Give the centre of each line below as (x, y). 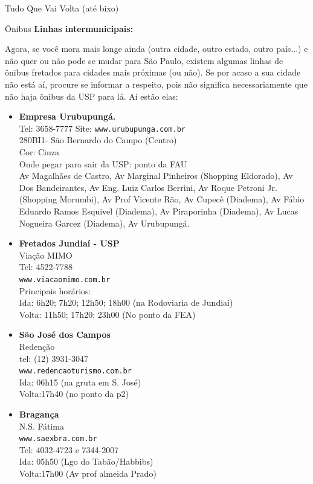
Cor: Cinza (39, 152)
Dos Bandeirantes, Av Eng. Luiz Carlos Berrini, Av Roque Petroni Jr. (148, 187)
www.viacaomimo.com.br (65, 279)
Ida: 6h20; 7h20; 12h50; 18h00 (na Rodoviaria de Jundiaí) (126, 302)
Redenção (37, 346)
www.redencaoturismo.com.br (75, 371)
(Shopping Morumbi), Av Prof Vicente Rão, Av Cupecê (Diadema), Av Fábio (162, 199)
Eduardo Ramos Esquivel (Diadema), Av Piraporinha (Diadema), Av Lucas (159, 211)
